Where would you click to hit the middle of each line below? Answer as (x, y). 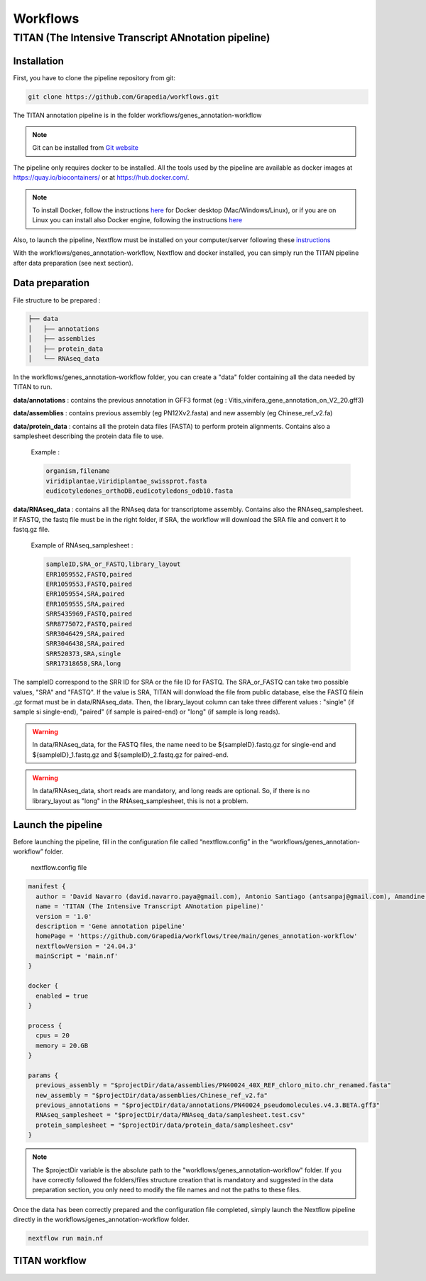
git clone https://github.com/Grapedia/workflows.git (124, 97)
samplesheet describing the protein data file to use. (88, 436)
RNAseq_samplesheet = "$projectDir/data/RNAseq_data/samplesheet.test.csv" (170, 1115)
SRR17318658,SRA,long (83, 664)
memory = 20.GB (62, 1045)
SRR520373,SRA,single (83, 654)
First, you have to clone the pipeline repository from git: (94, 77)
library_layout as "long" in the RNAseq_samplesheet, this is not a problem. (140, 801)
